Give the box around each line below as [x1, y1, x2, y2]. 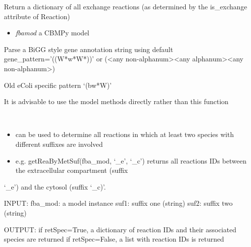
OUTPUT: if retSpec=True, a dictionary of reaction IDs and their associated [4, 224, 236, 234]
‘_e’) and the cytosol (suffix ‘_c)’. [4, 181, 106, 192]
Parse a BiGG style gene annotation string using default [4, 44, 173, 54]
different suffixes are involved [15, 138, 103, 149]
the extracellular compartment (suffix [15, 165, 128, 175]
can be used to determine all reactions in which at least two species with [15, 129, 234, 139]
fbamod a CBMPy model [15, 27, 89, 38]
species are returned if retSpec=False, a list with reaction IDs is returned [4, 234, 224, 244]
